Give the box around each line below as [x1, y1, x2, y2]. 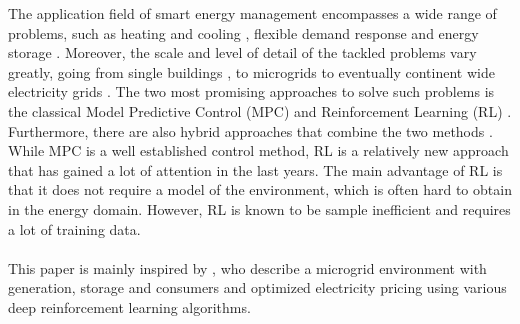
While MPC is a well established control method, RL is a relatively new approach [8, 140, 509, 161]
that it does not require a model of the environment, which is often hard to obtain [8, 179, 512, 200]
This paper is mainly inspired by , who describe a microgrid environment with [8, 257, 487, 278]
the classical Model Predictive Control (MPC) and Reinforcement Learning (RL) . [8, 100, 512, 121]
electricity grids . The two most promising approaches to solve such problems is [8, 81, 495, 102]
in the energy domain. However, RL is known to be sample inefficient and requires [8, 198, 511, 219]
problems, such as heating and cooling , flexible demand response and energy [8, 22, 479, 43]
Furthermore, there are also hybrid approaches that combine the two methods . [8, 120, 493, 141]
